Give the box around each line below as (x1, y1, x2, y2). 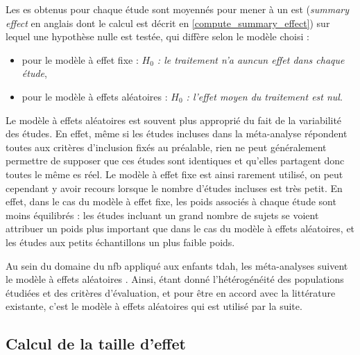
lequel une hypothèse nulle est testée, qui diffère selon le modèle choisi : (6, 29, 309, 44)
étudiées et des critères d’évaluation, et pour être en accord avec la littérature (6, 285, 336, 300)
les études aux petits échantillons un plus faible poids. (6, 234, 235, 249)
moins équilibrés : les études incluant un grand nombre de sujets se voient (6, 207, 319, 222)
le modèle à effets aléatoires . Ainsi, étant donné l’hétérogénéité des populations (6, 272, 344, 286)
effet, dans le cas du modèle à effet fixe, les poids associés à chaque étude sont (6, 194, 336, 209)
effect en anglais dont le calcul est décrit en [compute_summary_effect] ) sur (6, 15, 330, 30)
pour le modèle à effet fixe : (22, 52, 139, 67)
